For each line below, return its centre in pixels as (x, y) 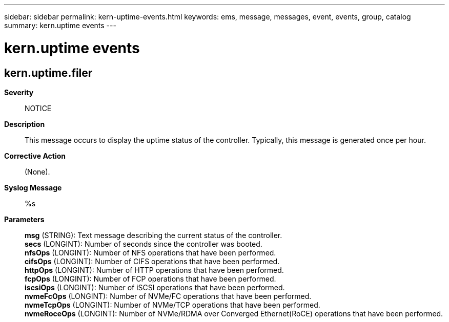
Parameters (24, 219)
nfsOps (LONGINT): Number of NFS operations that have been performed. (150, 252)
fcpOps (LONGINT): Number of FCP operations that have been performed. (150, 278)
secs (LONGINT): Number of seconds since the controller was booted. (144, 244)
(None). (37, 171)
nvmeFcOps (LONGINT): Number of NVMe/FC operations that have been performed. (168, 296)
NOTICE (38, 108)
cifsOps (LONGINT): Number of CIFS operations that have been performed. (152, 261)
